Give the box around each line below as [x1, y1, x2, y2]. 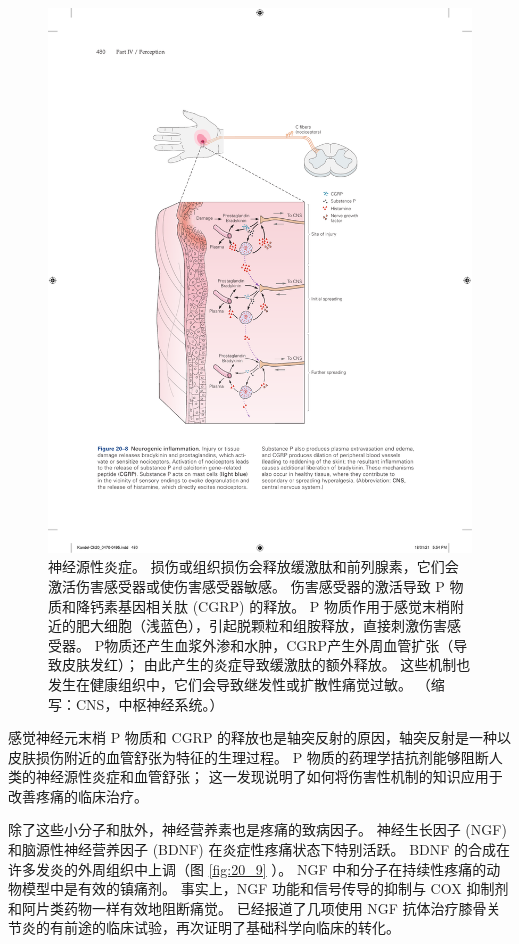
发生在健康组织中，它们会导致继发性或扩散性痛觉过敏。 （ [48, 673, 431, 694]
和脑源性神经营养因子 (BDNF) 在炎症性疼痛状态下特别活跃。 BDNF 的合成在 [8, 839, 511, 860]
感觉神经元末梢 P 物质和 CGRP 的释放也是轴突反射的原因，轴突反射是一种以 [8, 727, 512, 748]
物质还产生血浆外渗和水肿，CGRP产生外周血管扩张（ [104, 634, 454, 655]
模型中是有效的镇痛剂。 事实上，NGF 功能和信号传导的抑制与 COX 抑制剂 [21, 878, 509, 899]
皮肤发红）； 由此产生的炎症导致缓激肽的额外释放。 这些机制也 [61, 654, 471, 675]
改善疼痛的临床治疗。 [8, 785, 148, 806]
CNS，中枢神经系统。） [75, 693, 224, 714]
